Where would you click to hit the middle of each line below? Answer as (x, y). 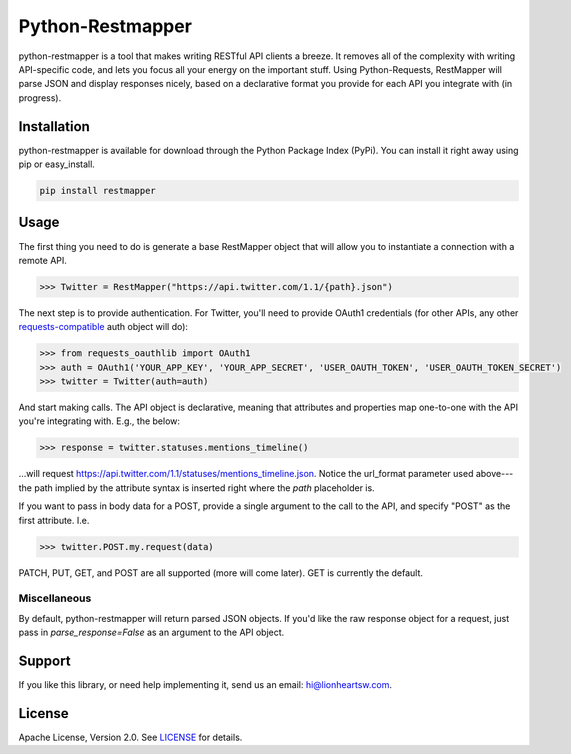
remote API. (42, 260)
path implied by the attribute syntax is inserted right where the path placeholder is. (204, 487)
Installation (54, 126)
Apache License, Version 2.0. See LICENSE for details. (130, 737)
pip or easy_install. (56, 164)
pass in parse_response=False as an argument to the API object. (151, 632)
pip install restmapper (98, 190)
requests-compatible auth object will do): (103, 327)
